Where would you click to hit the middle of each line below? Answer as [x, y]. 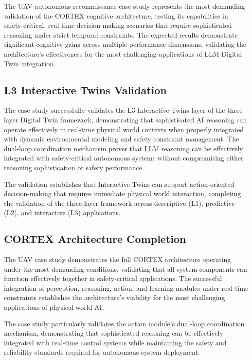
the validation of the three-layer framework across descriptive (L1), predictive [119, 203]
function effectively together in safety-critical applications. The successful [113, 278]
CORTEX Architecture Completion [95, 239]
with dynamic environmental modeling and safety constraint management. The [122, 139]
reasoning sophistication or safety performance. [74, 167]
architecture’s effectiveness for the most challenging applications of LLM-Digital [123, 53]
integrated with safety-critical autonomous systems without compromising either [124, 158]
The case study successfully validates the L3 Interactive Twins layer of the [115, 110]
